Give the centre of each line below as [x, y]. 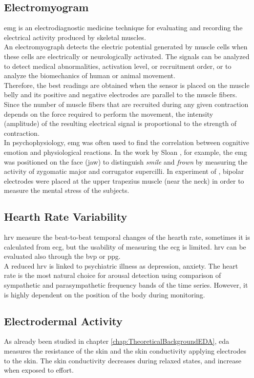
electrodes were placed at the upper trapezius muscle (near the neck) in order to [124, 180]
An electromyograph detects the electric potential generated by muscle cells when [126, 47]
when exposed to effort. [39, 370]
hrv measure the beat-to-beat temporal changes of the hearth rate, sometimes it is [127, 237]
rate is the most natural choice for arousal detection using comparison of [113, 275]
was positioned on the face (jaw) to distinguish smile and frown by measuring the [126, 161]
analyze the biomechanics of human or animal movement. [90, 75]
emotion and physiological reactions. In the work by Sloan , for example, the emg [126, 152]
